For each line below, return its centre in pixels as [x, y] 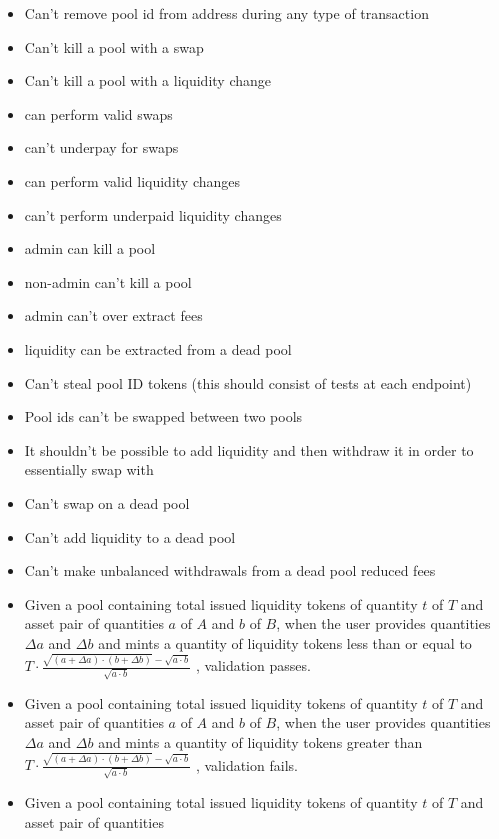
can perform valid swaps [98, 113]
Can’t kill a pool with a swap [114, 46]
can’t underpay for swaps [101, 147]
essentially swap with [89, 469]
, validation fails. [246, 764]
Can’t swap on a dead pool [107, 502]
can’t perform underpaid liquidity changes [153, 214]
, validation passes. [253, 665]
